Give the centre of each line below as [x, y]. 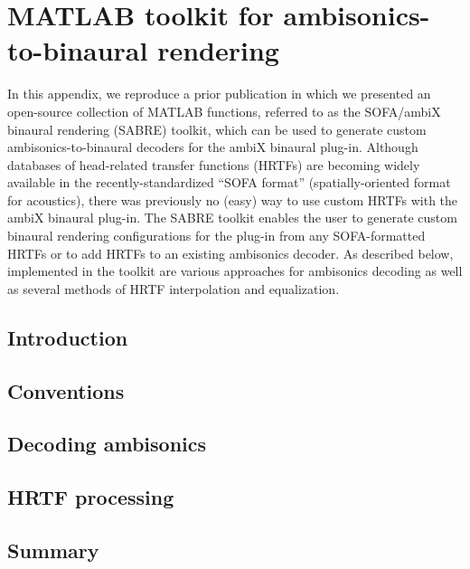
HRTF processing [91, 497]
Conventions [66, 390]
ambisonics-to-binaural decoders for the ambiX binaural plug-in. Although [213, 147]
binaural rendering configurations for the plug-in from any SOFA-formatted [216, 236]
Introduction [68, 337]
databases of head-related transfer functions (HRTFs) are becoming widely [214, 164]
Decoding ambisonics [107, 444]
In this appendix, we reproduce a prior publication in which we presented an [219, 94]
